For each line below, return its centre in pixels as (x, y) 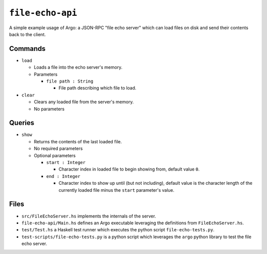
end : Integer (63, 176)
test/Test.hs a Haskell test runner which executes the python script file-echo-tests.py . (118, 230)
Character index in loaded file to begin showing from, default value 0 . (129, 169)
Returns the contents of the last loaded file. (78, 141)
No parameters (49, 109)
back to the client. (27, 34)
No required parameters (58, 149)
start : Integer (66, 163)
